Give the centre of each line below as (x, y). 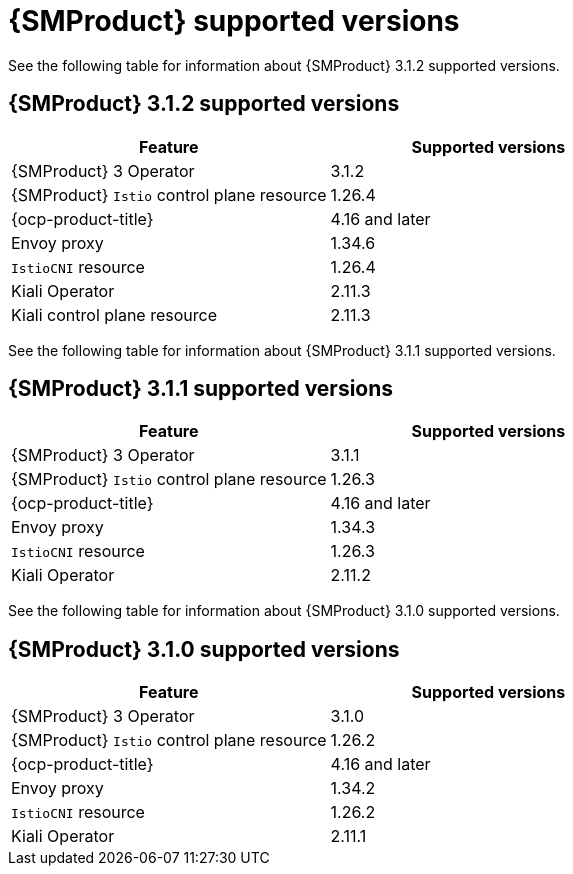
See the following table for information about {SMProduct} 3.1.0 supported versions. (284, 611)
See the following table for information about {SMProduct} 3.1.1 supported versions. (282, 350)
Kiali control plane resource (114, 314)
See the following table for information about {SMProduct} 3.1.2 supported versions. (284, 65)
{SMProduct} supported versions (234, 21)
